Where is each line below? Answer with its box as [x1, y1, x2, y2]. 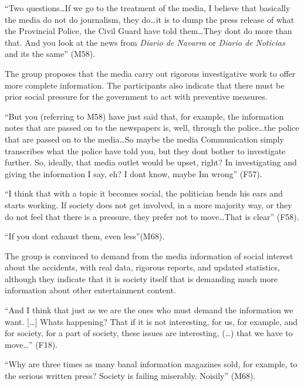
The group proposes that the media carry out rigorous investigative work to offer [5, 67, 296, 79]
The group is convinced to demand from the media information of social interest [5, 249, 293, 262]
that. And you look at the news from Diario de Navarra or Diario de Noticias [5, 36, 285, 48]
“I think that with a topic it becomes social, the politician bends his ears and [5, 187, 283, 199]
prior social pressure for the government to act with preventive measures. [5, 90, 268, 103]
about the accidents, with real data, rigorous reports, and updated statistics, [5, 261, 280, 273]
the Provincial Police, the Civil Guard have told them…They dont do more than [5, 25, 292, 37]
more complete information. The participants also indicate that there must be [5, 79, 285, 91]
